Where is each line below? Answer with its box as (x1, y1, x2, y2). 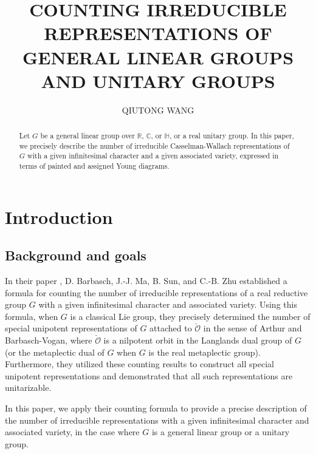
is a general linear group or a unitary (151, 425, 290, 438)
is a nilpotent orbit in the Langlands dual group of (103, 334, 292, 347)
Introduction (5, 204, 113, 229)
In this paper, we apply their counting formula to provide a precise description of (5, 402, 307, 415)
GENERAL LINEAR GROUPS (22, 44, 294, 69)
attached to (149, 322, 192, 334)
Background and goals (5, 246, 146, 265)
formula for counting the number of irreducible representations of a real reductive (5, 286, 308, 299)
